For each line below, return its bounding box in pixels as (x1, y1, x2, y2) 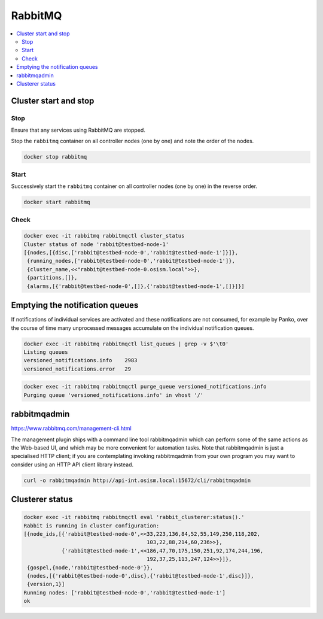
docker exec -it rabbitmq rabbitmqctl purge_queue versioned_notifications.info (23, 383, 267, 390)
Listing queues (23, 348, 68, 356)
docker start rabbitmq (23, 199, 90, 206)
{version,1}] (27, 581, 65, 588)
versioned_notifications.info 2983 (23, 357, 138, 364)
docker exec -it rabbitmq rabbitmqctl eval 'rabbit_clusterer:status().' (23, 514, 245, 521)
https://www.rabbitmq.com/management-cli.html (11, 425, 132, 432)
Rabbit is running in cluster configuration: (23, 522, 160, 529)
